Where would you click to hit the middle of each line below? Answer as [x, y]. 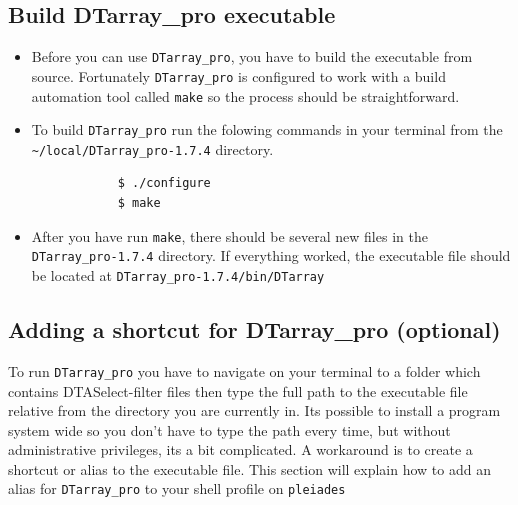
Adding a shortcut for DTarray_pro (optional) [254, 329]
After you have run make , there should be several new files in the [229, 235]
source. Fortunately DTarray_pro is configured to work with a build [238, 75]
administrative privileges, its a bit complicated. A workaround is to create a [240, 449]
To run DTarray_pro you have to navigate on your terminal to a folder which [244, 370]
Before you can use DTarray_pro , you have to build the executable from [252, 56]
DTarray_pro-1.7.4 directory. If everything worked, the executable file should [271, 255]
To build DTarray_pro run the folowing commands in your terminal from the [267, 129]
